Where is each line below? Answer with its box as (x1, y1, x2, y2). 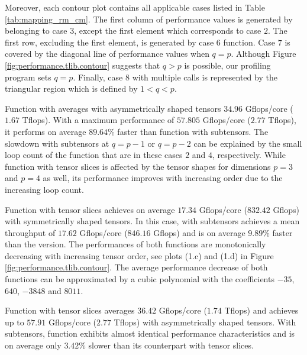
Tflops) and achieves (224, 304, 299, 317)
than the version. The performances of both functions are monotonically (5, 238, 266, 250)
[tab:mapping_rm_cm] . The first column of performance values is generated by (5, 12, 293, 25)
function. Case (223, 35, 276, 48)
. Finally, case (73, 70, 123, 83)
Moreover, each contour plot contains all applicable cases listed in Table (5, 1, 265, 13)
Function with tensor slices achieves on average (5, 203, 175, 215)
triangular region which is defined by (5, 82, 138, 95)
